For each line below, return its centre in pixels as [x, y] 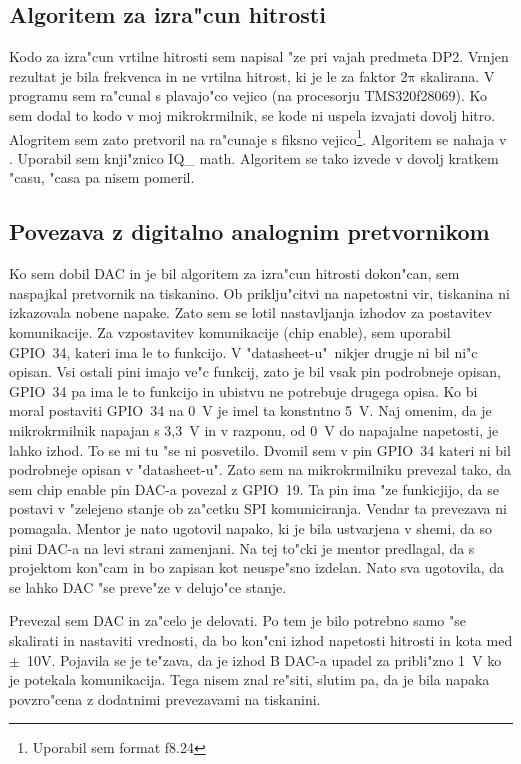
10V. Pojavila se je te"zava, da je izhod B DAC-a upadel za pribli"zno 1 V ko [264, 659]
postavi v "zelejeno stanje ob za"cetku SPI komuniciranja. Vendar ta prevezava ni [258, 508]
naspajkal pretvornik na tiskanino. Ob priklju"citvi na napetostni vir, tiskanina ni [259, 292]
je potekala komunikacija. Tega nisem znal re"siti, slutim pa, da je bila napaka [249, 679]
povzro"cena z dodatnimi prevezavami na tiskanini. [165, 698]
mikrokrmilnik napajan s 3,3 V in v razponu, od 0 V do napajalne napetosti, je [254, 429]
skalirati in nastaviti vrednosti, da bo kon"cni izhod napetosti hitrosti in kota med [261, 639]
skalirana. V [457, 75]
